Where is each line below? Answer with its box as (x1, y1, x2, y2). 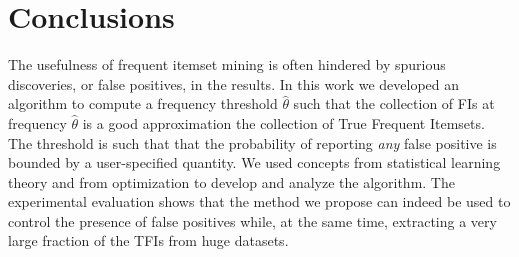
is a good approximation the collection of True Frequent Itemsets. (82, 112, 485, 133)
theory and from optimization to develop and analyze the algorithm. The (8, 171, 455, 192)
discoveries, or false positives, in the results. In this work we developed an (8, 73, 460, 94)
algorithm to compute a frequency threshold (8, 93, 278, 114)
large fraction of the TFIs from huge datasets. (8, 230, 289, 251)
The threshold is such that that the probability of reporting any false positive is (8, 132, 497, 153)
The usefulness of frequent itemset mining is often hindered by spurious (8, 54, 446, 75)
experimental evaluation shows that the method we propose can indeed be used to (8, 191, 511, 212)
